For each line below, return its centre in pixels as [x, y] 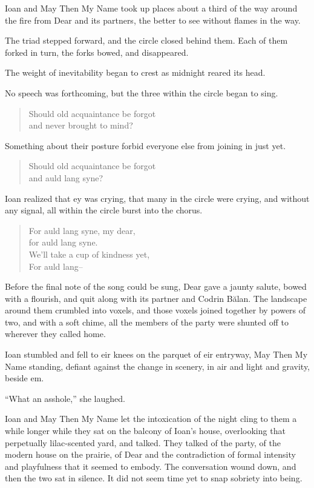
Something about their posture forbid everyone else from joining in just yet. [146, 145]
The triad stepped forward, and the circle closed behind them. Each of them [146, 40]
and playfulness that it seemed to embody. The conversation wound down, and [151, 466]
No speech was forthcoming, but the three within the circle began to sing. [142, 92]
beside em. [25, 378]
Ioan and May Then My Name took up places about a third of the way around [151, 8]
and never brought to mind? [81, 125]
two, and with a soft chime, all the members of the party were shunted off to [147, 322]
